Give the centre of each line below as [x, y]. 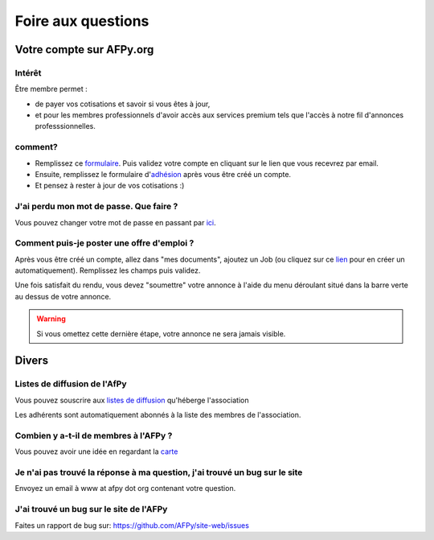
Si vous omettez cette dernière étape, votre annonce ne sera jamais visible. [161, 333]
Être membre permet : [51, 89]
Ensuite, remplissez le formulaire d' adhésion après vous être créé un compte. [163, 175]
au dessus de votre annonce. [63, 296]
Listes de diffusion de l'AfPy [71, 384]
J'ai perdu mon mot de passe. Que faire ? [96, 207]
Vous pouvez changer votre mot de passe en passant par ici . [115, 222]
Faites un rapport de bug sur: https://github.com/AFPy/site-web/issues [132, 525]
